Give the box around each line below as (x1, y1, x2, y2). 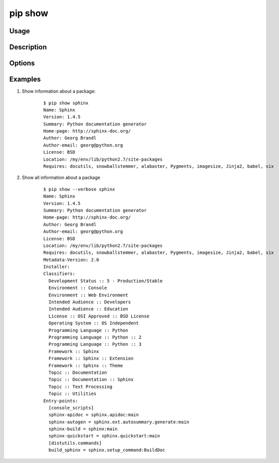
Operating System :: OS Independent (48, 320, 139, 326)
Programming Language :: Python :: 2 (48, 335, 142, 340)
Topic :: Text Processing (48, 383, 113, 389)
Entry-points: (43, 398, 78, 404)
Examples (9, 75, 41, 84)
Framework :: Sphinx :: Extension (48, 356, 134, 361)
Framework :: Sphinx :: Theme (48, 363, 123, 368)
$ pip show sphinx (43, 100, 89, 106)
